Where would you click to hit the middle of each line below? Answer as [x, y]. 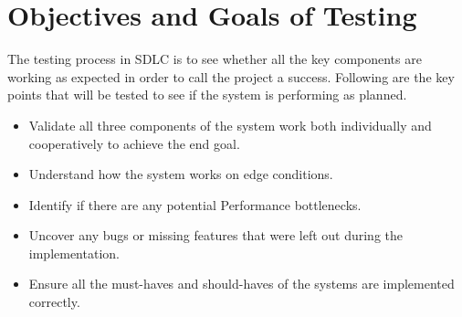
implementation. [74, 253]
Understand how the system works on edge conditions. [181, 174]
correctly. [54, 302]
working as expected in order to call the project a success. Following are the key [231, 76]
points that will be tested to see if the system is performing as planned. [207, 95]
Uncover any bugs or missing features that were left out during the [216, 235]
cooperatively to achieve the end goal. [134, 143]
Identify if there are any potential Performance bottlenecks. [195, 204]
